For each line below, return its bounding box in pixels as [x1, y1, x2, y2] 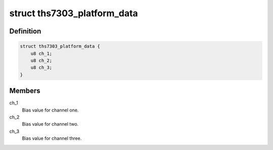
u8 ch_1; [30, 51, 53, 56]
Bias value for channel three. [22, 135, 82, 141]
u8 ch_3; [30, 65, 53, 70]
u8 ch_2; [30, 57, 53, 63]
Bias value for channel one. [22, 107, 79, 113]
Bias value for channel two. [22, 121, 79, 127]
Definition [9, 27, 41, 35]
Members [9, 87, 40, 95]
